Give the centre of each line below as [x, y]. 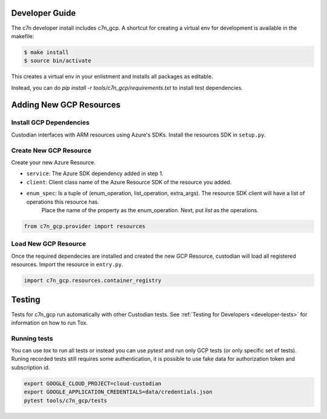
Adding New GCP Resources [66, 105]
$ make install [46, 52]
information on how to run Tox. [49, 323]
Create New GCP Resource [51, 150]
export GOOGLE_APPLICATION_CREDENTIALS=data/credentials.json [118, 392]
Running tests [32, 338]
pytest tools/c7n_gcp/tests [65, 401]
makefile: [23, 36]
